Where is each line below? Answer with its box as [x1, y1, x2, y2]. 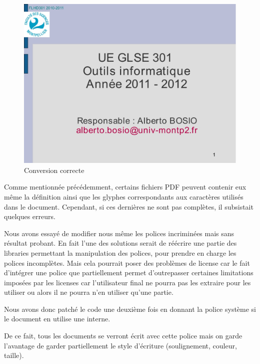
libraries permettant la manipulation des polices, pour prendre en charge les [4, 247, 236, 258]
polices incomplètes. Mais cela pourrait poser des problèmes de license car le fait [4, 257, 250, 268]
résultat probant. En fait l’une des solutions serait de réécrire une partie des [4, 238, 237, 248]
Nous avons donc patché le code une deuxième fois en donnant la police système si [4, 303, 256, 314]
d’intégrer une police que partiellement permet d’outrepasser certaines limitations [4, 267, 253, 278]
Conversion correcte [24, 164, 84, 175]
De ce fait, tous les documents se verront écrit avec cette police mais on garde [4, 330, 242, 341]
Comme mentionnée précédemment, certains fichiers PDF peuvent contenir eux [4, 181, 246, 192]
